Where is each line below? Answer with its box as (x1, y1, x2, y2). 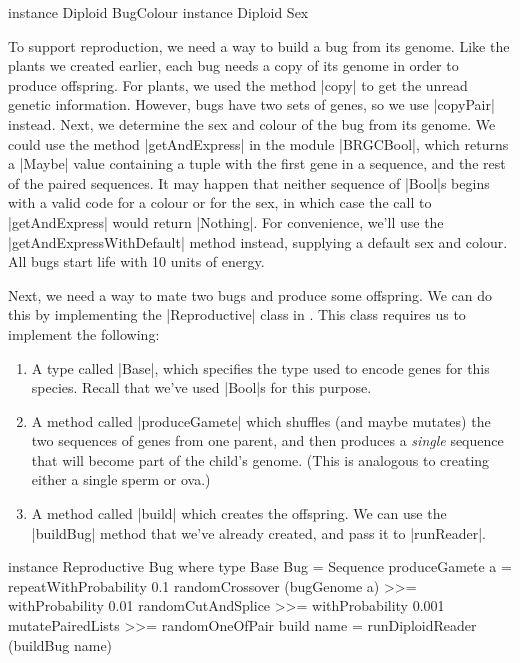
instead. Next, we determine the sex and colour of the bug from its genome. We (8, 113, 496, 134)
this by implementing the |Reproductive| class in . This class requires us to (8, 304, 466, 325)
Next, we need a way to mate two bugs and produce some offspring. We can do (8, 284, 493, 305)
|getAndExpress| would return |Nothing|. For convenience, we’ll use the (8, 211, 444, 232)
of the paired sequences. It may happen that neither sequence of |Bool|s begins (8, 172, 490, 193)
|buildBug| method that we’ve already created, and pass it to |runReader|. (31, 522, 486, 543)
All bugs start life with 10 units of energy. (8, 251, 265, 272)
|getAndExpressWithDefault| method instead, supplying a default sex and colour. (8, 231, 508, 252)
